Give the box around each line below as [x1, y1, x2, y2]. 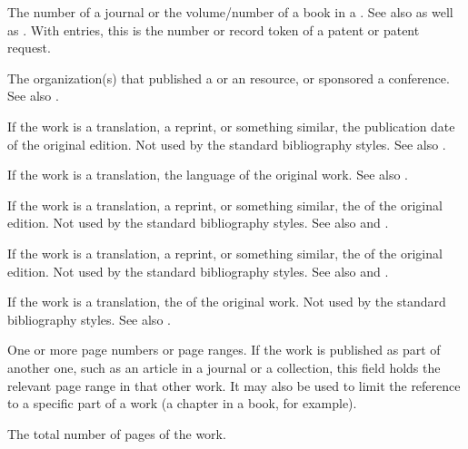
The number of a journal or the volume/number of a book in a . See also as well [7, 3, 453, 21]
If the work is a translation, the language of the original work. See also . [7, 165, 408, 184]
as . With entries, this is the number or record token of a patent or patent [7, 20, 420, 39]
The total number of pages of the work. [7, 424, 226, 443]
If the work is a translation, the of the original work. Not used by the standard [7, 292, 446, 311]
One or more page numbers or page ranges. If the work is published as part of [7, 340, 441, 359]
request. [7, 38, 51, 57]
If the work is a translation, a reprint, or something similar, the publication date [7, 116, 455, 135]
